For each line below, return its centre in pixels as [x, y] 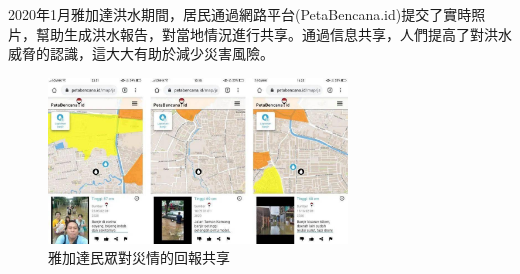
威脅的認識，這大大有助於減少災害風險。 [141, 53]
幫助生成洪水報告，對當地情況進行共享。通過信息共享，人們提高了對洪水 [273, 33]
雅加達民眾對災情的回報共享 [139, 257]
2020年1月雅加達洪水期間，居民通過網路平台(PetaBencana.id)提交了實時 [240, 14]
